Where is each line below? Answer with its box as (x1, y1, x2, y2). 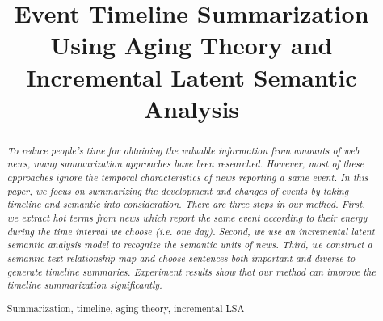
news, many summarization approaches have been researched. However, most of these (6, 157, 364, 171)
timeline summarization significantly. (6, 278, 162, 292)
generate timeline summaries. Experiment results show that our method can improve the (6, 264, 376, 278)
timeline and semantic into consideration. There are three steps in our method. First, (6, 197, 365, 211)
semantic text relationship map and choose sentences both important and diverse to (6, 251, 356, 264)
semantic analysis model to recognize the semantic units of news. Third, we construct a (6, 238, 372, 251)
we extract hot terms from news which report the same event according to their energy (6, 211, 368, 225)
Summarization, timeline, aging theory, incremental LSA (6, 301, 245, 315)
